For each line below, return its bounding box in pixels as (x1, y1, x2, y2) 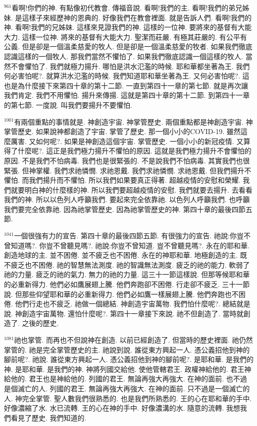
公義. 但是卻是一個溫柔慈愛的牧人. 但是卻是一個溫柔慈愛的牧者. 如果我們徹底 (4, 41, 253, 52)
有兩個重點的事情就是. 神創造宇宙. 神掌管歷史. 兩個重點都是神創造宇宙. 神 (14, 116, 253, 127)
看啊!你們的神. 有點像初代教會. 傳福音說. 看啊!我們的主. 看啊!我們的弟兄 (11, 2, 243, 12)
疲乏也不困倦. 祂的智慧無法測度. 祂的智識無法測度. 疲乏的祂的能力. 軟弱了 (10, 259, 250, 270)
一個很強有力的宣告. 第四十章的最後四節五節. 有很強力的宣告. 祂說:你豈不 (14, 230, 251, 241)
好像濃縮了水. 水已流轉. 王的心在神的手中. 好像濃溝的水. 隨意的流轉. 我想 (4, 403, 240, 413)
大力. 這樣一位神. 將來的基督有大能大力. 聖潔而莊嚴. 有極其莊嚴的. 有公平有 (4, 31, 247, 42)
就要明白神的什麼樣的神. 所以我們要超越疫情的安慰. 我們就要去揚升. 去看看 (10, 184, 253, 195)
